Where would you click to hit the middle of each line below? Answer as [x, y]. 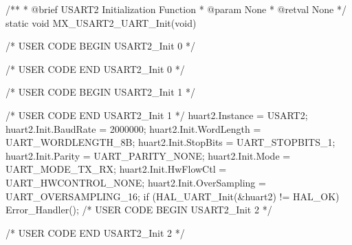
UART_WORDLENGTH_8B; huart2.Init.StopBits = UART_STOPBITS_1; [170, 142]
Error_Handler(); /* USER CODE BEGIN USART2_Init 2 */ [139, 210]
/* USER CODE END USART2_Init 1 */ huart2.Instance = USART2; [157, 115]
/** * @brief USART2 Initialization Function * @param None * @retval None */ [176, 9]
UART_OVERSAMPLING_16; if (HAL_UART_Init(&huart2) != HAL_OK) [173, 196]
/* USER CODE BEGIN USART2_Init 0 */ [101, 46]
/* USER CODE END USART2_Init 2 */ [95, 232]
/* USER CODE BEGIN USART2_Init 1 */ [101, 92]
